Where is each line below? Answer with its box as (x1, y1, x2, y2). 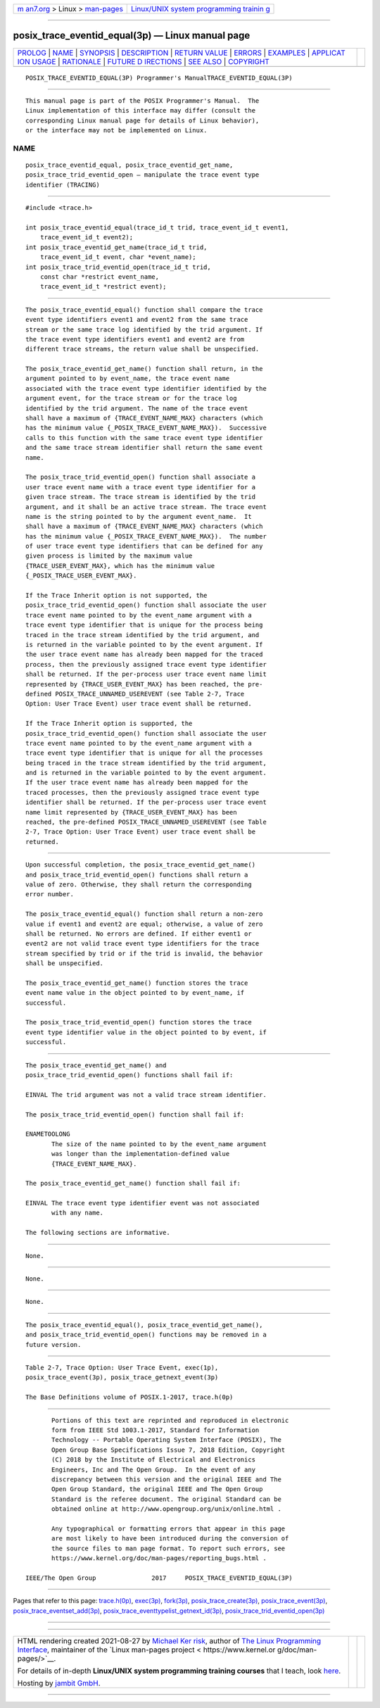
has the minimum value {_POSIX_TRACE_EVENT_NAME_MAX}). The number (25, 532, 267, 540)
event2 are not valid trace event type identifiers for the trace (25, 940, 260, 948)
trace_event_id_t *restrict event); (39, 282, 167, 291)
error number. (25, 891, 74, 898)
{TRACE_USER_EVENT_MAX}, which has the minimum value (25, 562, 215, 570)
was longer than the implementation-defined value (51, 1150, 230, 1158)
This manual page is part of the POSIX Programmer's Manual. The (25, 96, 260, 105)
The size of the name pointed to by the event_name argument (51, 1140, 267, 1148)
